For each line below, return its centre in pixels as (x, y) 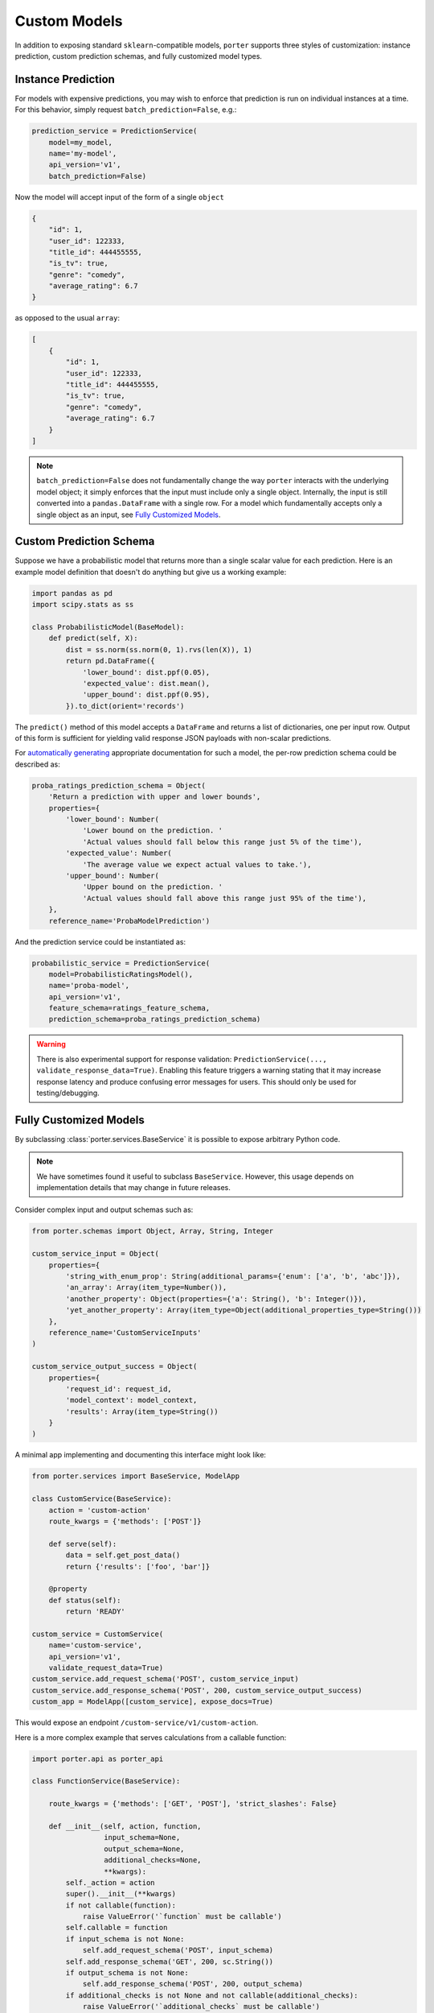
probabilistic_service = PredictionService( (121, 963)
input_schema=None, (142, 1837)
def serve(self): (83, 1544)
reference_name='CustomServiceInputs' (125, 1332)
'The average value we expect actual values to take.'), (197, 864)
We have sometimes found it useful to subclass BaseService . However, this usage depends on (195, 1176)
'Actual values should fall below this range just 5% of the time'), (223, 842)
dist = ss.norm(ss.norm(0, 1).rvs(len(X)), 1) (159, 649)
